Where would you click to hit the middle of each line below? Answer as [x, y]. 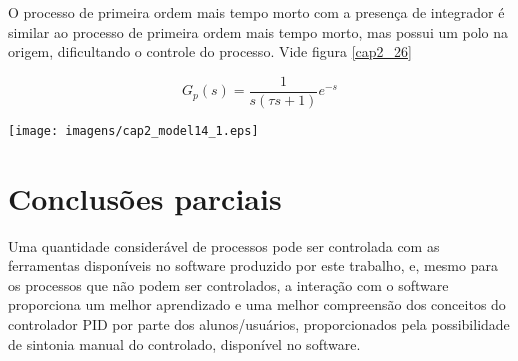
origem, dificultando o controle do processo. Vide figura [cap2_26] [210, 51]
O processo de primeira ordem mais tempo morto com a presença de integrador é [256, 12]
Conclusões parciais [145, 197]
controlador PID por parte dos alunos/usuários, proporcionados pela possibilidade [259, 324]
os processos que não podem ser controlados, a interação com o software [228, 284]
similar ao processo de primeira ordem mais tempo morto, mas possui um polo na [258, 31]
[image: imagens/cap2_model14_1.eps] [133, 130]
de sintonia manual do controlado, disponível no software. [184, 343]
